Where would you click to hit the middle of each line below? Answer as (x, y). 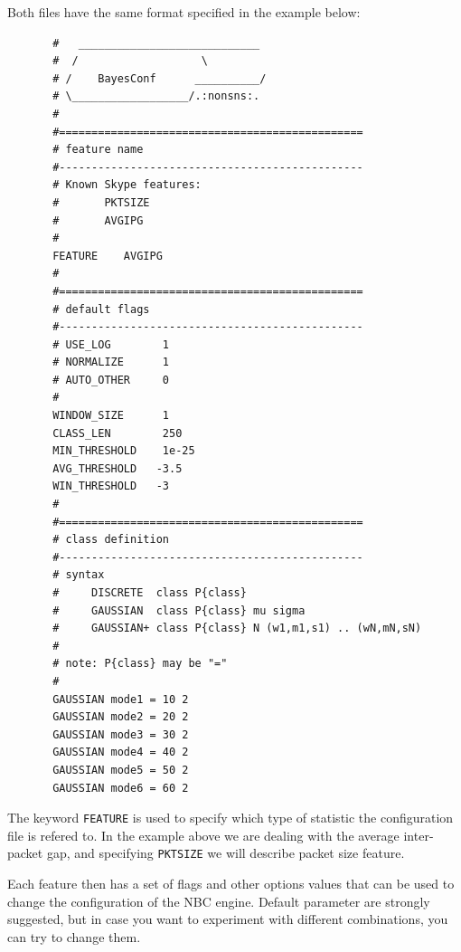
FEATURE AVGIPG (108, 256)
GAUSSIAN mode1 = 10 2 (121, 699)
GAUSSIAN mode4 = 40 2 (121, 752)
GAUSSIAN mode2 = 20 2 (121, 717)
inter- (419, 835)
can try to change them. (74, 936)
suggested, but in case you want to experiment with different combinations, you (228, 919)
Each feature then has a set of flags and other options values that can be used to (231, 884)
